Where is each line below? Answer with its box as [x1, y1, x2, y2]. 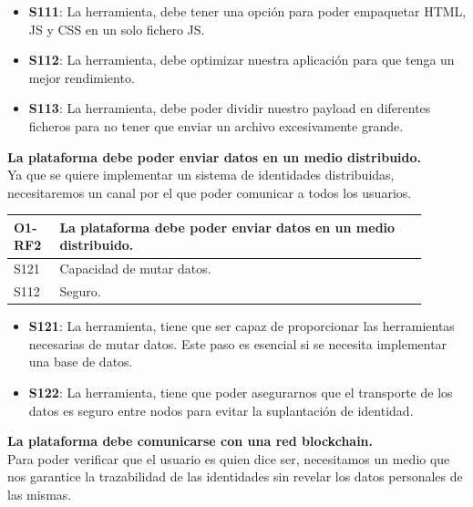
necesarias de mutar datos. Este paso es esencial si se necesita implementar [28, 334, 447, 353]
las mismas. [7, 484, 72, 503]
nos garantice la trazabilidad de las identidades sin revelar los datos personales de [7, 467, 463, 486]
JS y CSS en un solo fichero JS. [28, 19, 205, 38]
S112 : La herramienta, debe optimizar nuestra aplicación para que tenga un [28, 50, 455, 69]
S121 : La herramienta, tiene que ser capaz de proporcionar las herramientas [28, 316, 455, 336]
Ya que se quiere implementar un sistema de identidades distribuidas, [7, 165, 395, 184]
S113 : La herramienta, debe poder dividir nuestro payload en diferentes [28, 98, 431, 118]
